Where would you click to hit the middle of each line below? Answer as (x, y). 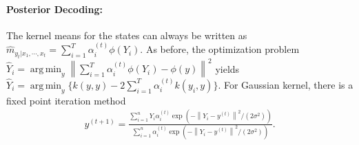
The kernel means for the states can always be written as (127, 35)
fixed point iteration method (66, 100)
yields (227, 68)
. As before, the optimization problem (220, 49)
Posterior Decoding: (54, 9)
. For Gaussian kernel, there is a (286, 84)
